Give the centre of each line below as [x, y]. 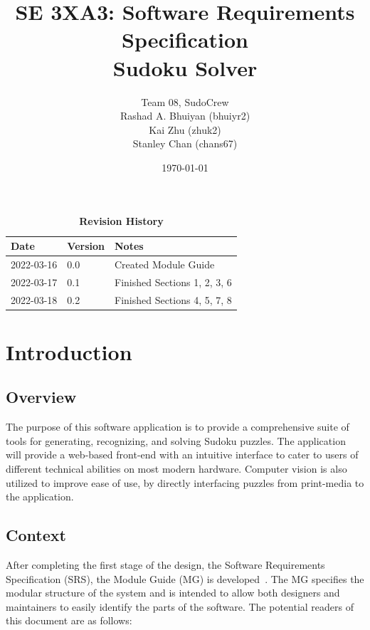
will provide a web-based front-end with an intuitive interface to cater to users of [182, 455]
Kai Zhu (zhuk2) [185, 129]
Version [86, 246]
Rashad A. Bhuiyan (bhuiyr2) [185, 116]
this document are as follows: [69, 620]
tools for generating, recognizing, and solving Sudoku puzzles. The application [176, 440]
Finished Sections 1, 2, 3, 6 [173, 282]
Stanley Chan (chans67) [185, 143]
